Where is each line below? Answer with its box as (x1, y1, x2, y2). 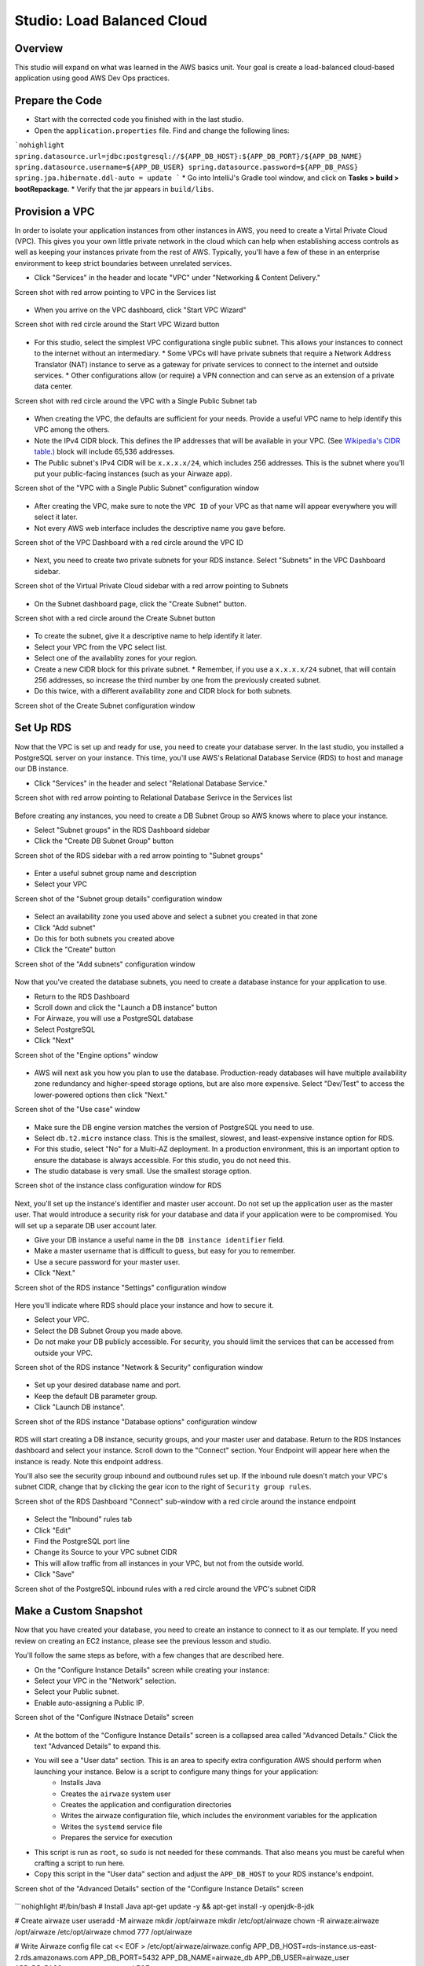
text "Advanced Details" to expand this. (34, 1742, 161, 1751)
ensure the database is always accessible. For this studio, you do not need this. (34, 1155, 291, 1165)
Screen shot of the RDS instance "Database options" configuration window (14, 1416, 258, 1427)
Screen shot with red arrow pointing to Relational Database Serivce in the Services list (14, 793, 293, 802)
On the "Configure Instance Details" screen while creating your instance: (34, 1665, 270, 1674)
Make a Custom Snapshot (14, 1604, 143, 1618)
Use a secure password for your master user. (34, 1257, 181, 1266)
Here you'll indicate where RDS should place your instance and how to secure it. (14, 1300, 274, 1309)
